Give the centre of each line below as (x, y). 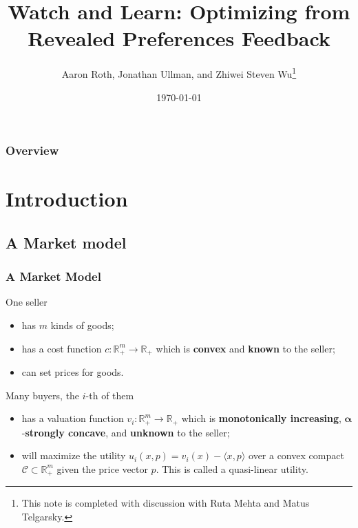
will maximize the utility (74, 455)
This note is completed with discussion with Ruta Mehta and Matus (166, 503)
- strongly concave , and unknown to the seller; (126, 432)
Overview (32, 150)
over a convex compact (296, 455)
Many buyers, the (43, 395)
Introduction (67, 199)
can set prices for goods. (73, 372)
